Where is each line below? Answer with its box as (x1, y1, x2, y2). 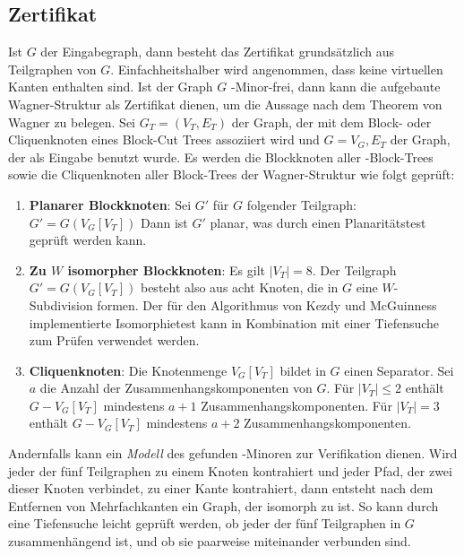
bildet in (279, 361, 326, 379)
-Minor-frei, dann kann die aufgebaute (230, 77, 441, 96)
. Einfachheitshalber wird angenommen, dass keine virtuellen (110, 59, 443, 78)
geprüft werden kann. (29, 230, 147, 249)
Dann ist (140, 213, 188, 231)
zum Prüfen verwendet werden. (29, 331, 200, 350)
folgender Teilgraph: (246, 195, 357, 213)
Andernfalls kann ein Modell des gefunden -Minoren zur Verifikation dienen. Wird (8, 444, 458, 463)
